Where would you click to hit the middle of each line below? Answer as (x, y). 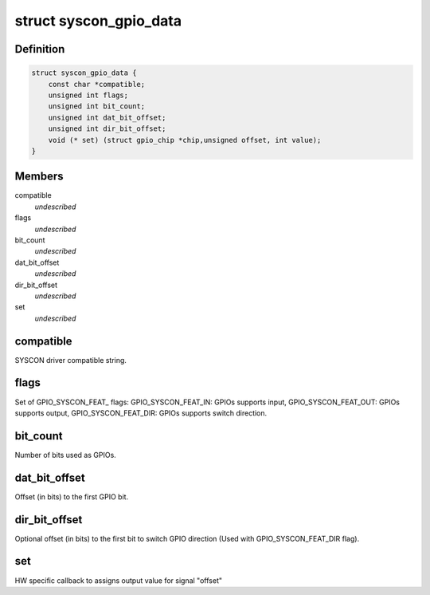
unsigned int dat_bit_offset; (107, 117)
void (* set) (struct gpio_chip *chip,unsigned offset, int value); (185, 140)
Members (39, 177)
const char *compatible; (97, 84)
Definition (40, 49)
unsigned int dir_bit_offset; (107, 129)
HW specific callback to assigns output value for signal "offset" (119, 580)
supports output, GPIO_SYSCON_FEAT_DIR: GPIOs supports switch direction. (141, 413)
